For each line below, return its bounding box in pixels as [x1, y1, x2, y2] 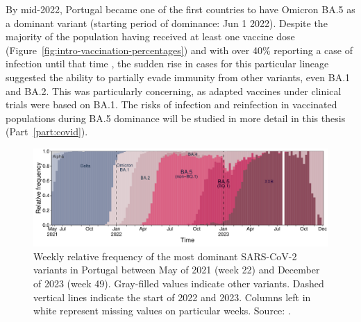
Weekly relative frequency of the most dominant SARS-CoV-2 [33, 248, 297, 263]
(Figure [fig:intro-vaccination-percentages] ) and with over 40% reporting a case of [6, 42, 353, 57]
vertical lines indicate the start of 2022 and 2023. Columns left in [33, 289, 311, 304]
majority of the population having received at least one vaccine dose [6, 29, 295, 44]
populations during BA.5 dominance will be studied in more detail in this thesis [6, 110, 346, 125]
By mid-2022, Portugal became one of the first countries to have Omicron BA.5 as [6, 2, 355, 16]
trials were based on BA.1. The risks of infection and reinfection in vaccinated [6, 97, 337, 112]
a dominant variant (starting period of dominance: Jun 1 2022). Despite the [6, 15, 328, 30]
